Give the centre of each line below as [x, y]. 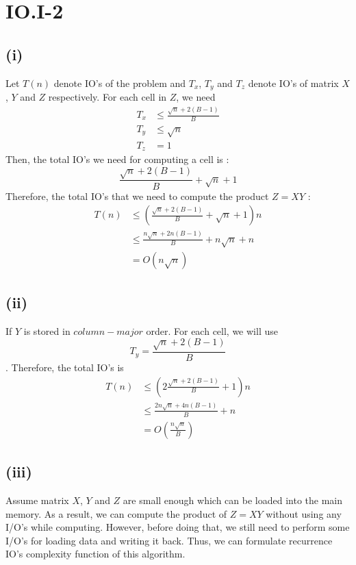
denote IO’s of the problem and [120, 83]
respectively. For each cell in [107, 97]
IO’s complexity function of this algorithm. [96, 554]
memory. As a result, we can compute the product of [116, 513]
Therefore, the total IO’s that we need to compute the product [137, 196]
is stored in [47, 330]
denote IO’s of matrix [293, 83]
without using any [304, 513]
